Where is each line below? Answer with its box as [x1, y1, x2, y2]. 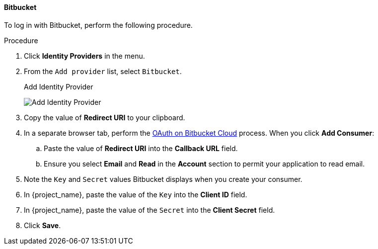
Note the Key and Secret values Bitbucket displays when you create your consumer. [24, 174, 302, 183]
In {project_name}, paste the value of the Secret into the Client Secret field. [24, 205, 275, 214]
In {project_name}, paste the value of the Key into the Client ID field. [24, 190, 247, 199]
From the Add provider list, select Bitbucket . [24, 67, 182, 76]
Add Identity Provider [24, 82, 93, 91]
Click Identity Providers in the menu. [24, 51, 145, 60]
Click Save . [24, 221, 61, 230]
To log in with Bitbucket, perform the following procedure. [4, 20, 193, 29]
